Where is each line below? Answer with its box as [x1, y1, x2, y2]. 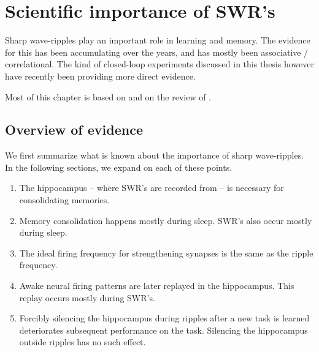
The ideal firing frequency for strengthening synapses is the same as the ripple [19, 246, 313, 259]
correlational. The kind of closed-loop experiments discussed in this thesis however [5, 58, 314, 70]
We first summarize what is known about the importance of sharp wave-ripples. [5, 149, 304, 162]
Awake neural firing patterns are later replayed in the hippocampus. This [19, 279, 294, 292]
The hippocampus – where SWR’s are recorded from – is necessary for [19, 181, 284, 194]
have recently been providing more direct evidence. [5, 69, 196, 82]
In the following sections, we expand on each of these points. [5, 160, 233, 173]
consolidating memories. [19, 193, 110, 206]
